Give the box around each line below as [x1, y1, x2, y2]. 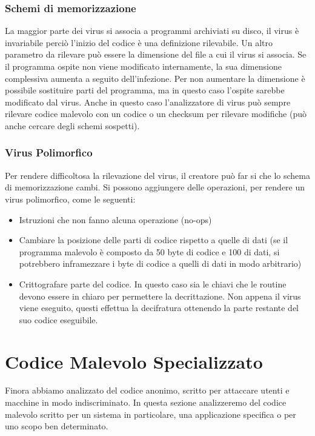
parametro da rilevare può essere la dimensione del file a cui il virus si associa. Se [5, 48, 307, 61]
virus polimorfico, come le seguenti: [5, 192, 136, 205]
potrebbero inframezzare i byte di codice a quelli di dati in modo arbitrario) [19, 257, 302, 270]
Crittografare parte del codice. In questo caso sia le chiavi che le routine [19, 277, 287, 290]
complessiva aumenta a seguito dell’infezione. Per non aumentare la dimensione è [5, 72, 305, 84]
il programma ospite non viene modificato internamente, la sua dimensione [5, 60, 282, 72]
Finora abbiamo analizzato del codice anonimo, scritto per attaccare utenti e [5, 384, 290, 397]
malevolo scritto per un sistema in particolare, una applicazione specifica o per [5, 407, 296, 420]
